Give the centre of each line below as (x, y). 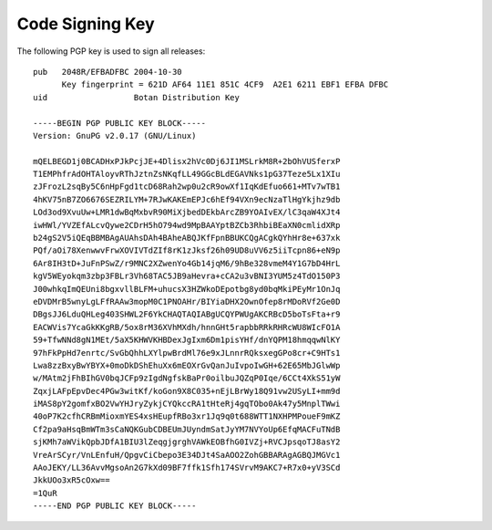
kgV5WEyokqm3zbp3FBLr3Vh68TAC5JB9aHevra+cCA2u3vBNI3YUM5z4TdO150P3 (187, 276)
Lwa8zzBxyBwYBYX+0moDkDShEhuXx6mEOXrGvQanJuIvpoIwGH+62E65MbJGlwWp (187, 365)
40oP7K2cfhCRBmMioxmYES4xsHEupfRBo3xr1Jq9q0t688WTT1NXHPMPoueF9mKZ (187, 416)
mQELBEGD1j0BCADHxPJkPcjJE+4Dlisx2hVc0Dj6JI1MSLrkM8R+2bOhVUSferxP (187, 161)
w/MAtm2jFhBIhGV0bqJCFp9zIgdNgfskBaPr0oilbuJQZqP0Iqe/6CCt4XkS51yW (187, 378)
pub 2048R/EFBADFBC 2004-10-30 (108, 72)
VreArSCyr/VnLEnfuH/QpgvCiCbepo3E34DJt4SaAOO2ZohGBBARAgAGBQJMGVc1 (187, 455)
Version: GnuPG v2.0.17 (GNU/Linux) (115, 135)
